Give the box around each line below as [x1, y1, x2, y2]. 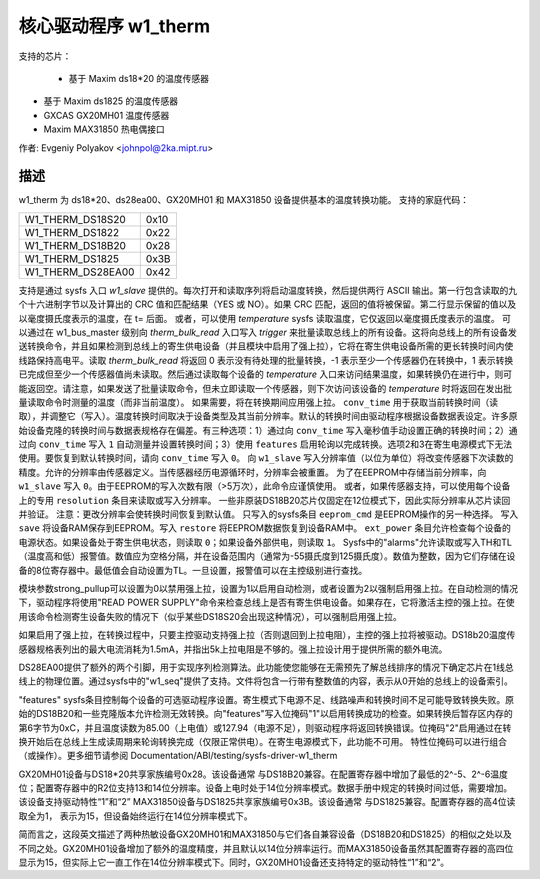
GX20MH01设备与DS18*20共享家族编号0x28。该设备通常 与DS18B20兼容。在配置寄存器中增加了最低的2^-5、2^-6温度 [18, 768, 509, 780]
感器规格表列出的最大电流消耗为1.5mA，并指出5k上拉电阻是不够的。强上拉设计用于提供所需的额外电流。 [18, 643, 448, 655]
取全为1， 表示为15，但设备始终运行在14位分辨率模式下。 [18, 810, 254, 822]
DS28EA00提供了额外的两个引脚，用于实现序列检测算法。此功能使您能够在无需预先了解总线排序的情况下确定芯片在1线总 [18, 661, 514, 673]
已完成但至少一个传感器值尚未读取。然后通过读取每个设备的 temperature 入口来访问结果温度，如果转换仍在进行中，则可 [18, 368, 512, 380]
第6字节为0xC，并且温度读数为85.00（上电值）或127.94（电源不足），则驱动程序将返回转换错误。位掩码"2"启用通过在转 [18, 721, 512, 734]
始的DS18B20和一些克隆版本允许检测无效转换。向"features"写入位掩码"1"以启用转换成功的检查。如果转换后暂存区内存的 [18, 708, 514, 720]
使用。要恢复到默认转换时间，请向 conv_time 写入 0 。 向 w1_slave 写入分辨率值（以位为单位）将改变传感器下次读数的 [18, 452, 514, 464]
